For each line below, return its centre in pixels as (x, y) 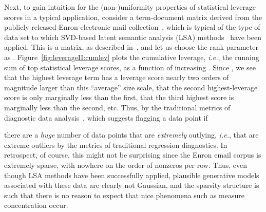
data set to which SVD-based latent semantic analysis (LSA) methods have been (133, 37)
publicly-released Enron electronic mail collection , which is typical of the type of (132, 27)
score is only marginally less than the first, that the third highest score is (119, 97)
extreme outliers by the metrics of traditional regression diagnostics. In (116, 144)
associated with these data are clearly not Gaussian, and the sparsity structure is (132, 185)
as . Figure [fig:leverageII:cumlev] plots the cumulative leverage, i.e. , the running (132, 57)
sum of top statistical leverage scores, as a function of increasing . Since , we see (130, 67)
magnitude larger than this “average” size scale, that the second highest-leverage (131, 87)
